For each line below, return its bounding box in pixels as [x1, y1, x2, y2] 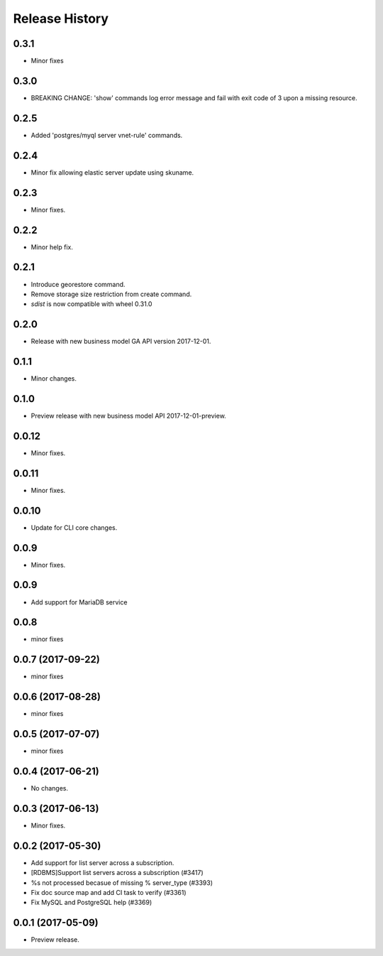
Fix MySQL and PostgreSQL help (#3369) [30, 898, 152, 907]
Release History [13, 11, 109, 26]
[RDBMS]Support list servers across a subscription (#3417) [30, 869, 204, 877]
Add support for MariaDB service [30, 597, 128, 607]
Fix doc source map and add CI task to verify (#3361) [30, 889, 187, 897]
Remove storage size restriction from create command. [30, 290, 192, 298]
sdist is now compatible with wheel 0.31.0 [30, 300, 152, 308]
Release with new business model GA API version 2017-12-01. [30, 337, 211, 346]
